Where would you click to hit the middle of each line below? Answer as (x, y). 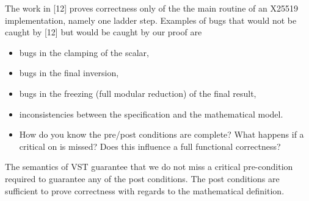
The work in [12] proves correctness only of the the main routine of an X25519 (151, 8)
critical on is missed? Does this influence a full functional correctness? (150, 146)
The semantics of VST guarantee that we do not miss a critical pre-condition (149, 167)
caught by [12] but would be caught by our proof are (104, 32)
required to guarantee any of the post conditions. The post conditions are (142, 178)
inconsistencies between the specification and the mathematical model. (151, 114)
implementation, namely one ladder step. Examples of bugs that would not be (151, 20)
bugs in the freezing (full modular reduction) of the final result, (138, 93)
